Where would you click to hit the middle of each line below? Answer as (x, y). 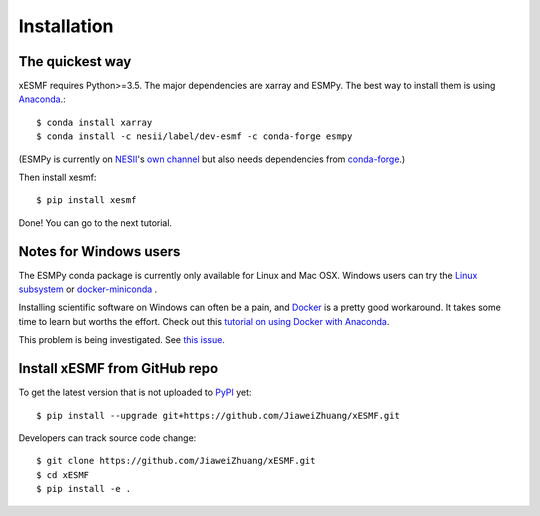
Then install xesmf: (57, 177)
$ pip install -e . (84, 489)
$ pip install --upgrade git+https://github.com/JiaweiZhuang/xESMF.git (218, 415)
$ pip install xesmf (86, 200)
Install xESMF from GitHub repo (118, 368)
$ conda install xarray (94, 122)
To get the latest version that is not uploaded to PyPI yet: (135, 392)
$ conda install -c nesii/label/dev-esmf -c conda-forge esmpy (194, 136)
